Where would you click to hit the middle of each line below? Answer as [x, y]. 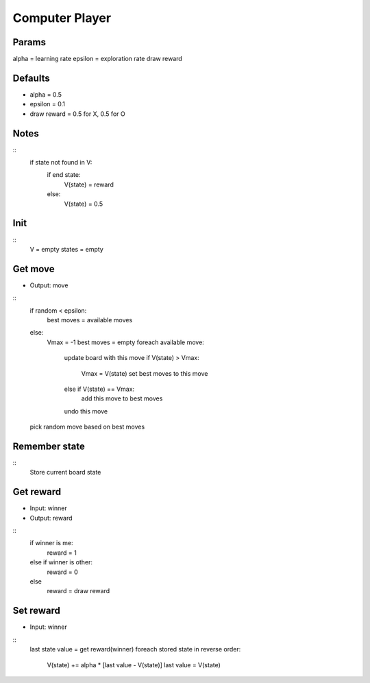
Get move [34, 268]
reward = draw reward [78, 591]
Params [29, 42]
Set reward [37, 611]
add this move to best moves [122, 398]
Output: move [49, 285]
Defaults [32, 78]
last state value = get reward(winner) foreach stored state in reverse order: [135, 649]
